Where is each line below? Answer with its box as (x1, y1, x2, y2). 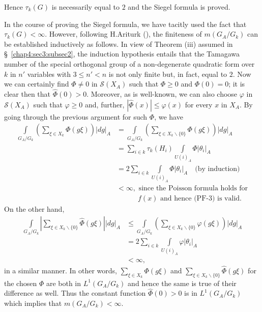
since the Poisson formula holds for (138, 185, 248, 192)
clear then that (4, 88, 51, 99)
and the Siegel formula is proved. (128, 2, 230, 12)
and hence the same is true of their (128, 277, 237, 288)
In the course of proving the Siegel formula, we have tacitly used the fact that (4, 18, 247, 29)
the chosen (4, 277, 37, 288)
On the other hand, (4, 204, 65, 214)
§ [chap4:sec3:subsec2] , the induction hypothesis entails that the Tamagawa (4, 48, 240, 59)
